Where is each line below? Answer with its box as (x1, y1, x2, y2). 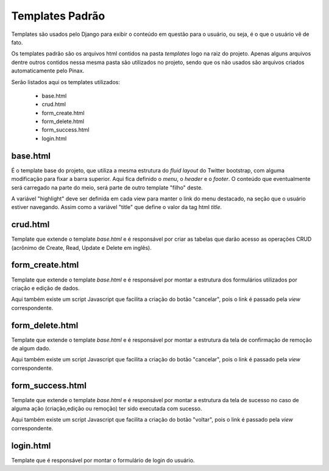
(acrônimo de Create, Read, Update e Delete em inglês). (11, 244, 152, 251)
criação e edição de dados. (11, 284, 80, 292)
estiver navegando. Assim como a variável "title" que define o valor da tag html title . (11, 204, 222, 211)
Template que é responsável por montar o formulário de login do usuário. (11, 456, 195, 464)
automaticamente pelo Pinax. (11, 67, 85, 74)
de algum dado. (11, 344, 51, 352)
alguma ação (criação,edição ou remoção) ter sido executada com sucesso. (11, 405, 202, 413)
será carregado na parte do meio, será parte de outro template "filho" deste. (11, 183, 203, 191)
